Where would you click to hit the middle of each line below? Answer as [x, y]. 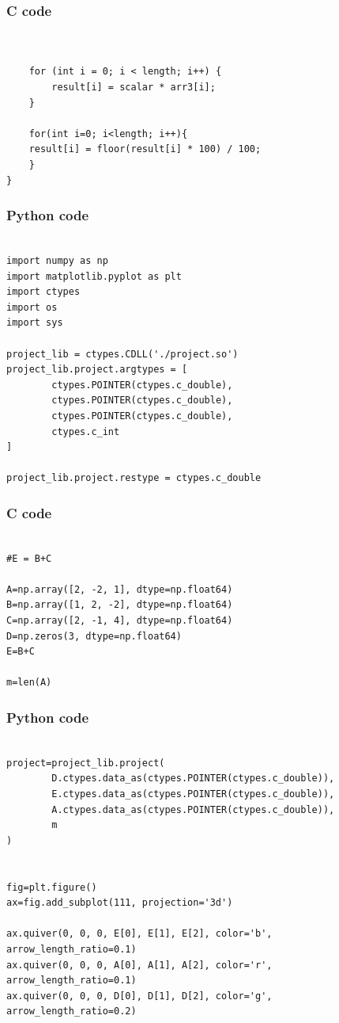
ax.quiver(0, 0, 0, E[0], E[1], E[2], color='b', [139, 934]
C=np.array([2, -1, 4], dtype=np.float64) [120, 621]
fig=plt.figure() [52, 887]
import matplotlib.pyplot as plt [94, 276]
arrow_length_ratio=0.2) [72, 1012]
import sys [35, 323]
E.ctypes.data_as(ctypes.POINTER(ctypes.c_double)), [193, 794]
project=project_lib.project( [86, 763]
